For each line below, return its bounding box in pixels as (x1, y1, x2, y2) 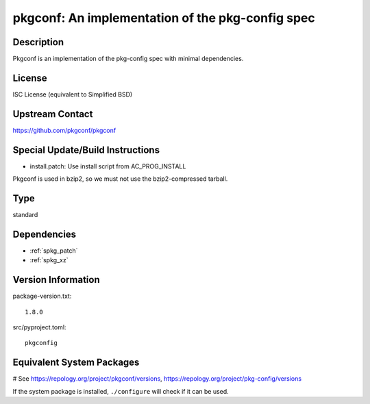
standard (12, 211, 38, 219)
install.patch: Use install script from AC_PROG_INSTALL (29, 162, 186, 171)
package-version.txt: (12, 292, 72, 301)
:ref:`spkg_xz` (29, 256, 69, 264)
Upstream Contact (12, 108, 93, 120)
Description (12, 36, 64, 48)
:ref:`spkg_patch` (29, 247, 78, 255)
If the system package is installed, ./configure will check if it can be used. (12, 387, 229, 395)
